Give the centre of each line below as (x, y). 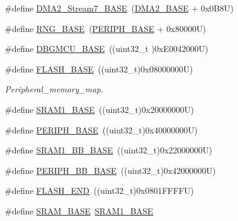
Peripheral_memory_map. (54, 89)
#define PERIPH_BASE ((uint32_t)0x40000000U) (101, 130)
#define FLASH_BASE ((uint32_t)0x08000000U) (99, 69)
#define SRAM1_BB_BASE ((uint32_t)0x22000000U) (109, 150)
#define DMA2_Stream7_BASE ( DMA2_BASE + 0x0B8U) (119, 8)
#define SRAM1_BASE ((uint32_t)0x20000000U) (99, 109)
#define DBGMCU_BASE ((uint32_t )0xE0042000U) (107, 49)
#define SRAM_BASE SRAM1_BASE (79, 210)
